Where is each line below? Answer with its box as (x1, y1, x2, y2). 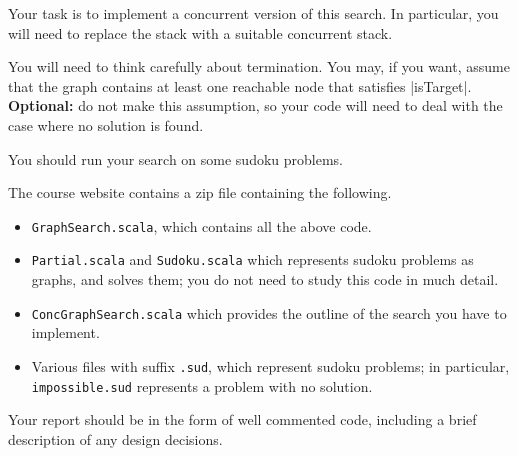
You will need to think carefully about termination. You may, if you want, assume (8, 56, 510, 77)
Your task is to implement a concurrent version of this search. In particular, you (8, 3, 499, 23)
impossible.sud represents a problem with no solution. (31, 375, 373, 396)
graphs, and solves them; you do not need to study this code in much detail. (31, 269, 499, 290)
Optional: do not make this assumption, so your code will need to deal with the (8, 95, 503, 116)
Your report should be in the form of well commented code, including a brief (8, 409, 477, 430)
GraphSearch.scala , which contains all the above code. (31, 215, 372, 236)
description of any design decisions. (8, 428, 223, 449)
